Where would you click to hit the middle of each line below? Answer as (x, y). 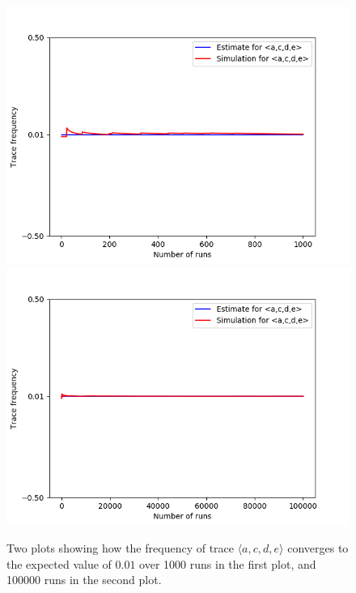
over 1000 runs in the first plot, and (228, 563)
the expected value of (59, 563)
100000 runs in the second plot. (84, 580)
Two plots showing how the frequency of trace (120, 548)
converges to (318, 548)
